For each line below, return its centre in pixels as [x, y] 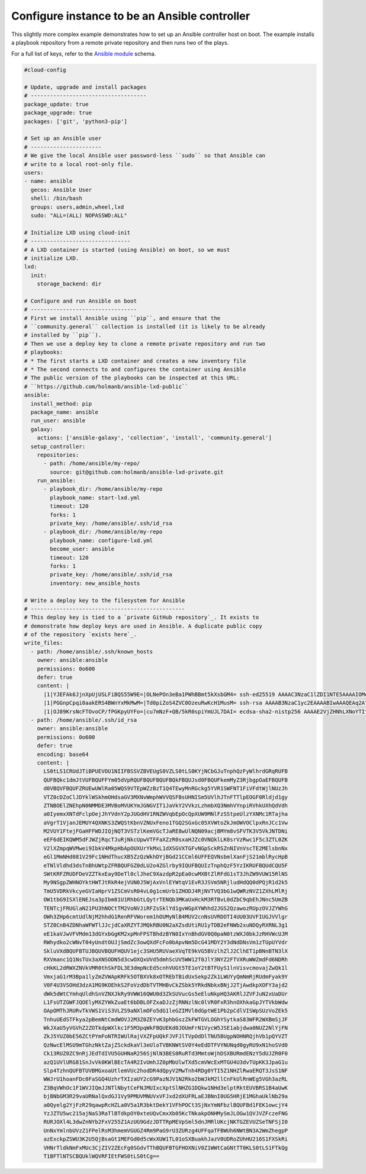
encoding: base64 [63, 754]
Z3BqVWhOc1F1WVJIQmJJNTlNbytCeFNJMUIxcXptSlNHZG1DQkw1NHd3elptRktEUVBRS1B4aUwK [166, 1088]
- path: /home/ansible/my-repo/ [92, 464]
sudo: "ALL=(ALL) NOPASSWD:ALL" [79, 215]
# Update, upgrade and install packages [85, 87]
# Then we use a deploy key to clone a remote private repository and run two [145, 343]
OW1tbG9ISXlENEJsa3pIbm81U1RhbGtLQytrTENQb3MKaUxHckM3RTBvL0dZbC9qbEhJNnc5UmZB [166, 900]
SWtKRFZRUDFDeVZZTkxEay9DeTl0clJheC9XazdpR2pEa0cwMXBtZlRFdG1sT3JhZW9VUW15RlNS [166, 874]
